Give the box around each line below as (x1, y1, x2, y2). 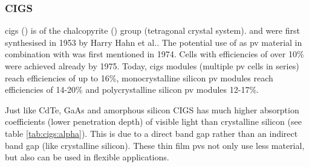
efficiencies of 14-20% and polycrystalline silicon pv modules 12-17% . (5, 83, 259, 96)
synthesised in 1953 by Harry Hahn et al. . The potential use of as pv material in (5, 36, 302, 48)
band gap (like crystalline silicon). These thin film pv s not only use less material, (5, 139, 305, 151)
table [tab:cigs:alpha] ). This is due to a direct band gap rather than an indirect (5, 127, 298, 139)
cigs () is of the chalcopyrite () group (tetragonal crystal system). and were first (5, 24, 300, 37)
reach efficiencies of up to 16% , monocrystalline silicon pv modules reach (5, 71, 273, 84)
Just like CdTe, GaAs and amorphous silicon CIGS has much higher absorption (5, 103, 299, 116)
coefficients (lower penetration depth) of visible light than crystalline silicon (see (5, 115, 302, 128)
